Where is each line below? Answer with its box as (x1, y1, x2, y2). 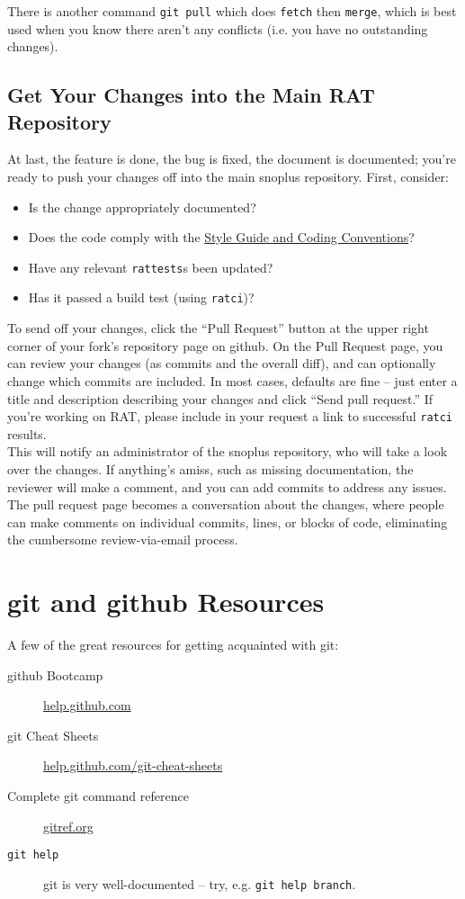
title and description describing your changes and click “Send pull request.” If (7, 389, 433, 408)
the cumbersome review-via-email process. (7, 530, 238, 549)
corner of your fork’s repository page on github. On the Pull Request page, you (7, 336, 443, 355)
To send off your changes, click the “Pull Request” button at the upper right (7, 319, 429, 337)
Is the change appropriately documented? (28, 197, 256, 216)
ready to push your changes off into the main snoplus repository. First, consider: (7, 167, 449, 186)
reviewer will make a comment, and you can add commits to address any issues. (7, 477, 447, 496)
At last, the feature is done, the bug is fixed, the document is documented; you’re (7, 149, 456, 168)
